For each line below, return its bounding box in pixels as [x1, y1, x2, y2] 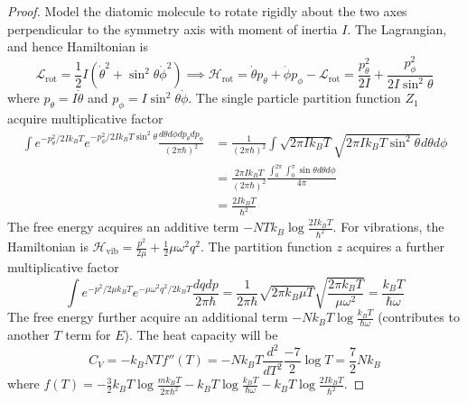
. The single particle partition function [188, 88, 401, 107]
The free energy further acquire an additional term [7, 307, 288, 326]
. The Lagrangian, [347, 19, 447, 38]
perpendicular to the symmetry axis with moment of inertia [7, 19, 338, 38]
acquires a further [346, 237, 445, 256]
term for [65, 324, 111, 343]
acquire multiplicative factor [7, 108, 163, 127]
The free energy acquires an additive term [7, 217, 239, 236]
